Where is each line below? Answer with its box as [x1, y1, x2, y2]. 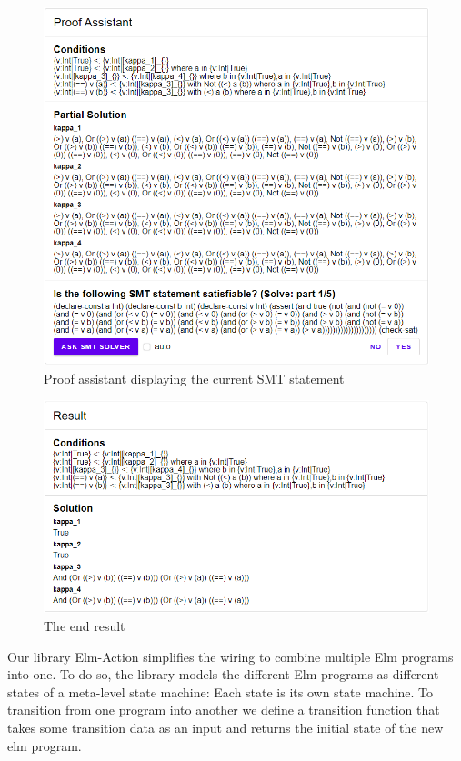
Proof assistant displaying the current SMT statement [44, 368, 345, 387]
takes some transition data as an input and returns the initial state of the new [7, 717, 444, 736]
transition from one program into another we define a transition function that [7, 700, 440, 719]
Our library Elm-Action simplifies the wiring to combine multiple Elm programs [7, 646, 454, 666]
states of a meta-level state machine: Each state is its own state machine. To [7, 682, 434, 701]
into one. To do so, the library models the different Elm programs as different [7, 665, 439, 684]
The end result [44, 616, 125, 635]
